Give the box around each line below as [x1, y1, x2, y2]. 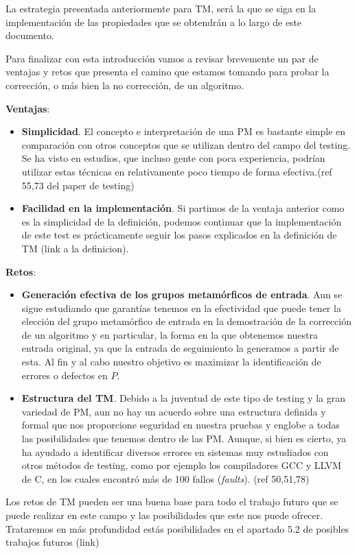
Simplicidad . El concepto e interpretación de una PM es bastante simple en [21, 124, 346, 138]
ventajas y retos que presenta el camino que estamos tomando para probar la [5, 64, 330, 79]
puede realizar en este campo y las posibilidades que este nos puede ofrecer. [5, 508, 323, 522]
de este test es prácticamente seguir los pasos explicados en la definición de [21, 228, 337, 242]
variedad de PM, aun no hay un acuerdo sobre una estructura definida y [21, 404, 326, 418]
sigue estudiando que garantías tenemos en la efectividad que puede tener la [21, 300, 341, 315]
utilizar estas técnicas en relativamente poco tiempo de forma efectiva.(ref [21, 164, 332, 178]
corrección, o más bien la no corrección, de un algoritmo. [5, 77, 244, 92]
